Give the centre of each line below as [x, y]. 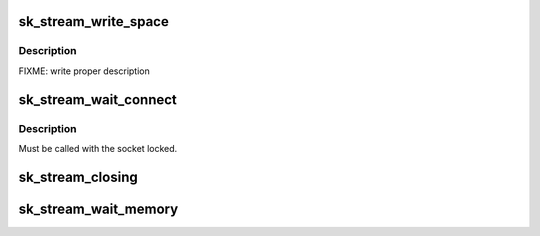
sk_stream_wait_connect [97, 99]
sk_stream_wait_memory [98, 208]
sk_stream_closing [78, 176]
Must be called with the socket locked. [98, 148]
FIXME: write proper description [84, 71]
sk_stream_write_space [93, 21]
